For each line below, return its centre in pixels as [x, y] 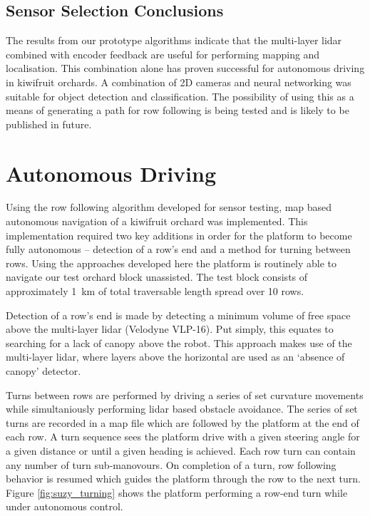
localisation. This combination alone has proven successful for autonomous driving [185, 68]
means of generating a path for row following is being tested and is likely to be [178, 110]
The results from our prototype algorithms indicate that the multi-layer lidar [174, 40]
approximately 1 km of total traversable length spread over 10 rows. [155, 291]
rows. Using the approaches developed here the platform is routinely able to [171, 263]
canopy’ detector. [43, 371]
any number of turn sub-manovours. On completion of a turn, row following [171, 464]
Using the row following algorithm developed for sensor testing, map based [169, 207]
